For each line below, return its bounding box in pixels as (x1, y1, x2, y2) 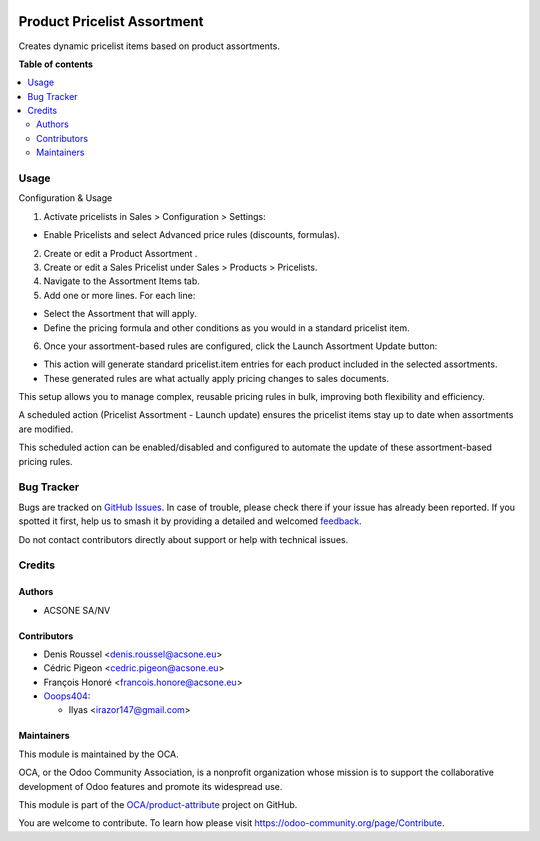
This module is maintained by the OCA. (18, 748, 179, 760)
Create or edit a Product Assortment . (43, 247, 198, 259)
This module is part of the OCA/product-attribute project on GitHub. (18, 799, 298, 811)
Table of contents (18, 58, 94, 70)
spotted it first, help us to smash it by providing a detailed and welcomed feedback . (18, 515, 362, 527)
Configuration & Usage (18, 192, 113, 204)
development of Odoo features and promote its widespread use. (18, 780, 283, 792)
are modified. (18, 423, 74, 435)
